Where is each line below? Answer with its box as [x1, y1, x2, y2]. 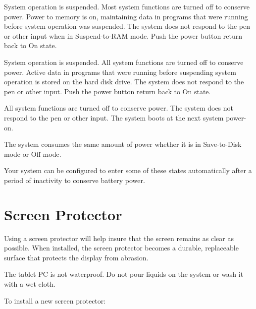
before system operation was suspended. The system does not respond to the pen [4, 21, 250, 31]
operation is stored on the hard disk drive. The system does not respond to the [4, 76, 244, 87]
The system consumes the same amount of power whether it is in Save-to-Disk [4, 139, 242, 149]
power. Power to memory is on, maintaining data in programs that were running [4, 11, 248, 21]
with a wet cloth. [4, 279, 55, 289]
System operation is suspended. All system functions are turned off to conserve [4, 57, 244, 67]
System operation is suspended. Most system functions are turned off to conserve [4, 1, 250, 11]
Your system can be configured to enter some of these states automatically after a [4, 165, 252, 176]
